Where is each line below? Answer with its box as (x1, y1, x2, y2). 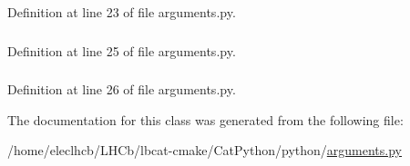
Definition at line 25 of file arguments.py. (7, 41, 236, 60)
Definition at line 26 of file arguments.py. (7, 80, 236, 99)
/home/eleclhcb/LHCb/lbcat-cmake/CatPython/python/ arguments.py (7, 141, 402, 160)
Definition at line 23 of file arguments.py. (7, 3, 236, 21)
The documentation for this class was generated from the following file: (7, 110, 404, 129)
